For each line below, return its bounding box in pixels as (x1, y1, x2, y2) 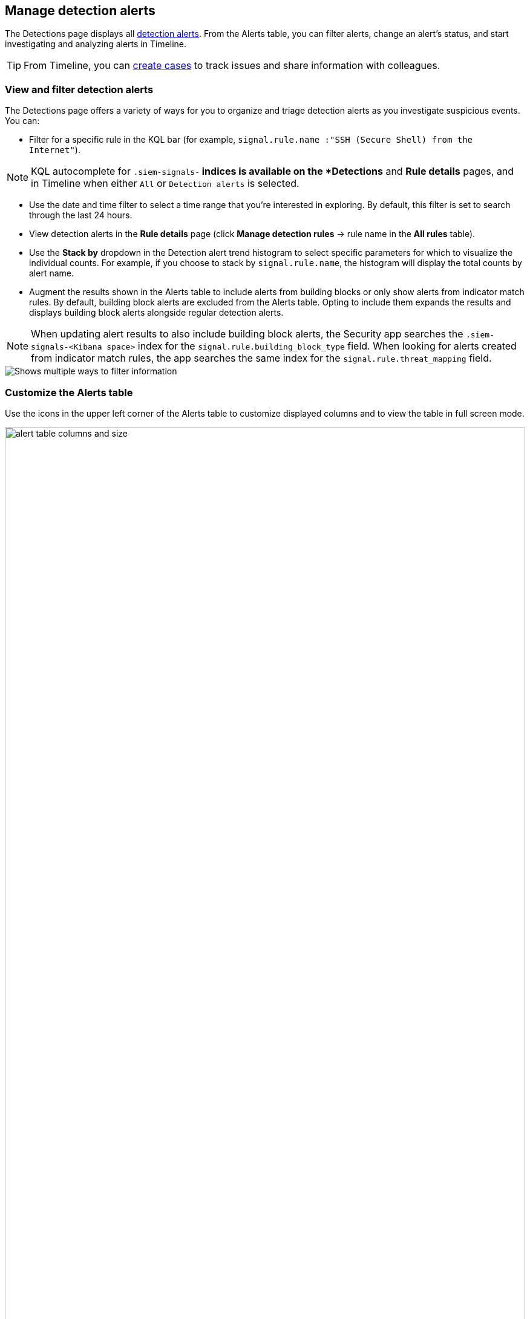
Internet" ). (29, 145, 80, 155)
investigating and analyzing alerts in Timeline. (5, 39, 187, 50)
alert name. (29, 268, 74, 279)
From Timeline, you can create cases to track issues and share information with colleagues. (24, 59, 440, 72)
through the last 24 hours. (29, 210, 132, 221)
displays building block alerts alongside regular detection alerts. (29, 307, 284, 318)
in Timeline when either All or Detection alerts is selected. (31, 177, 299, 190)
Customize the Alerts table (5, 386, 133, 399)
